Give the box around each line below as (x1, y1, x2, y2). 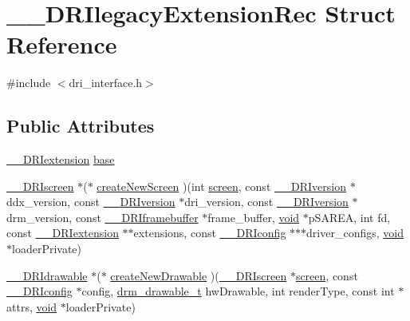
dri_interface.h (69, 74, 143, 91)
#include (6, 74, 51, 91)
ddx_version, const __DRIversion (6, 193, 175, 210)
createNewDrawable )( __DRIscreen (110, 267, 287, 283)
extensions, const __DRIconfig (133, 224, 286, 241)
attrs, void (6, 298, 57, 315)
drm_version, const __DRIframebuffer (6, 208, 199, 225)
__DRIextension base (6, 151, 115, 168)
